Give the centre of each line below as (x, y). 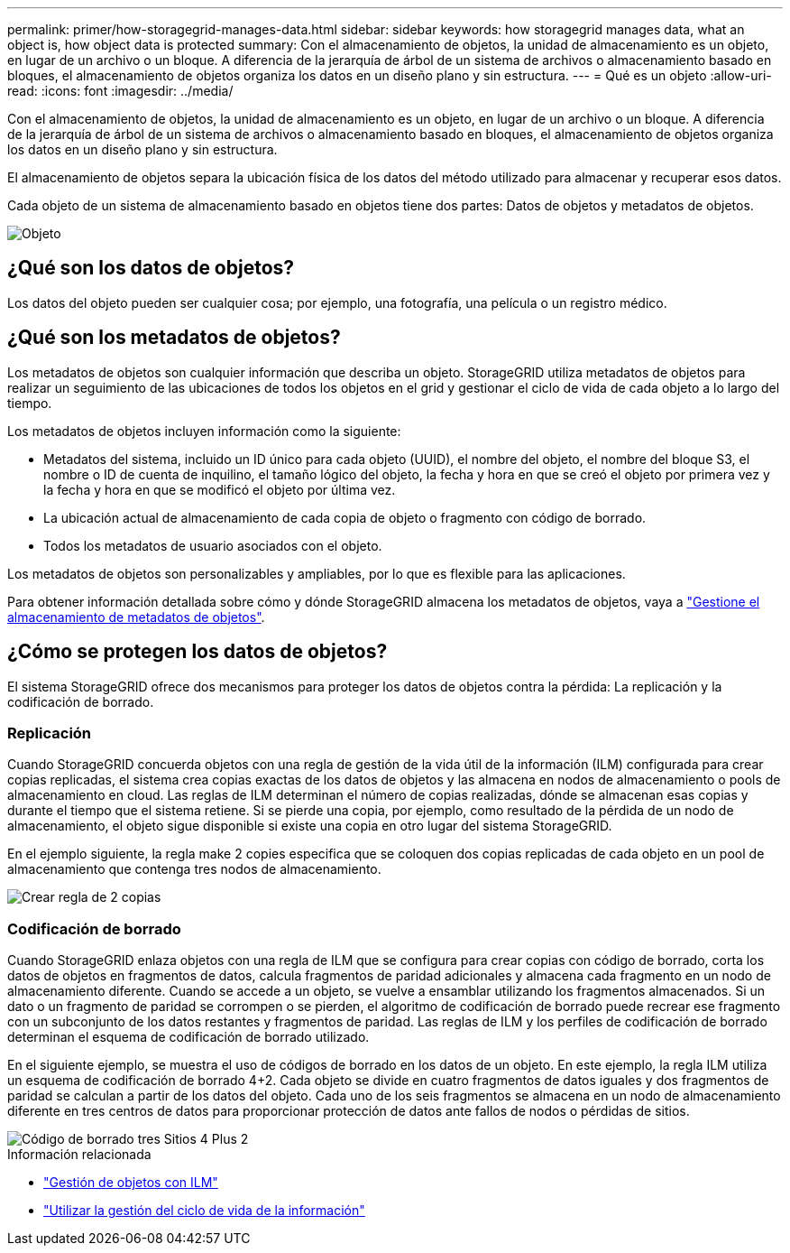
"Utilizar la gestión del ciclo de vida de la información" (204, 1211)
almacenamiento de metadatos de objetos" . (136, 617)
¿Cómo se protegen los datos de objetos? (197, 652)
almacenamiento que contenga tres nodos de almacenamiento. (194, 869)
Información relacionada (79, 1155)
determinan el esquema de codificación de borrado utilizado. (188, 1037)
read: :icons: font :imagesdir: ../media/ (120, 91)
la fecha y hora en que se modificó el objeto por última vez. (220, 489)
